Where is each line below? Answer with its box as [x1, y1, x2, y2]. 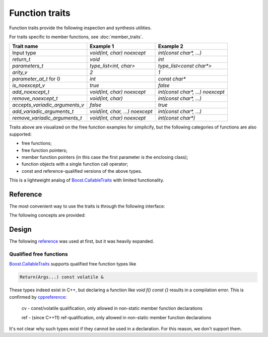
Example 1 [89, 43, 114, 50]
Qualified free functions [9, 251, 68, 258]
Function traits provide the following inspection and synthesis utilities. [9, 25, 152, 31]
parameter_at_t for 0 [12, 75, 61, 82]
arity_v [12, 69, 27, 76]
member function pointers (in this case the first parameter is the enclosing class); [21, 154, 189, 160]
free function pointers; [21, 147, 67, 153]
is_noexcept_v [12, 82, 45, 89]
